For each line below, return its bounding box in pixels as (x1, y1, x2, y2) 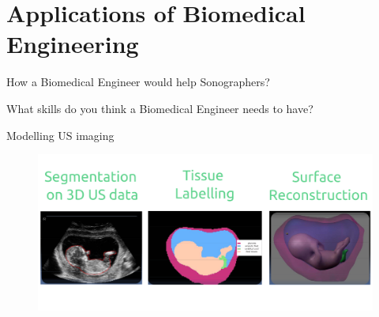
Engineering (6, 28, 139, 60)
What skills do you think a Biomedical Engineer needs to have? (6, 100, 313, 116)
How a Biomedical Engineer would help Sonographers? (6, 74, 270, 90)
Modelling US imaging (6, 126, 114, 143)
